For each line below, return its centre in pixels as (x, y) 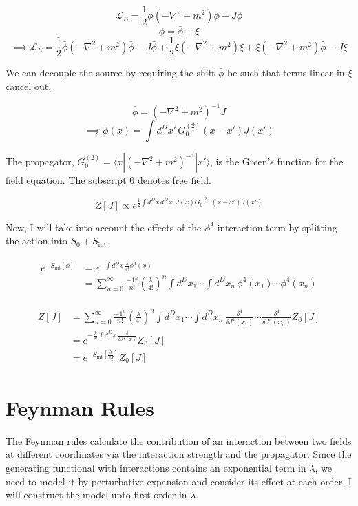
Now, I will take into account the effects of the (104, 227)
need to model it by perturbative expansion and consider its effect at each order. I (179, 481)
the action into (36, 241)
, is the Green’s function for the (277, 161)
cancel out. (29, 86)
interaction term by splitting (277, 227)
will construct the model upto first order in (96, 495)
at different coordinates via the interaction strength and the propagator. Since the (179, 454)
